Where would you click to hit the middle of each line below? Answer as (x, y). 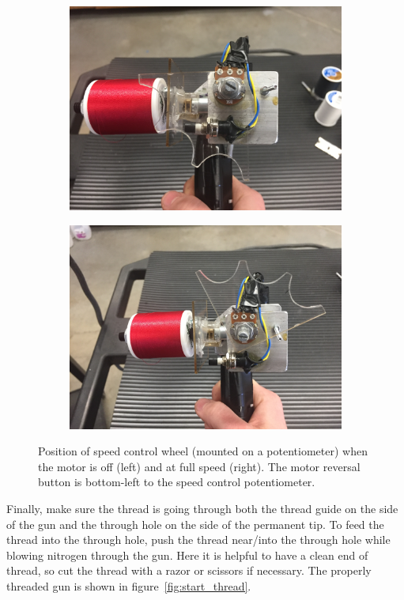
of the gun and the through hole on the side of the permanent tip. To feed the (195, 524)
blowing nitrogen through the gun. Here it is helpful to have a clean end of (187, 555)
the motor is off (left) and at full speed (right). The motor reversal (199, 466)
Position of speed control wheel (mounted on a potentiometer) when (203, 451)
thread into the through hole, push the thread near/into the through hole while (198, 540)
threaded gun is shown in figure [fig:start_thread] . (129, 585)
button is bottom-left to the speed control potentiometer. (177, 482)
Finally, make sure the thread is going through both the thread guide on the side (202, 508)
